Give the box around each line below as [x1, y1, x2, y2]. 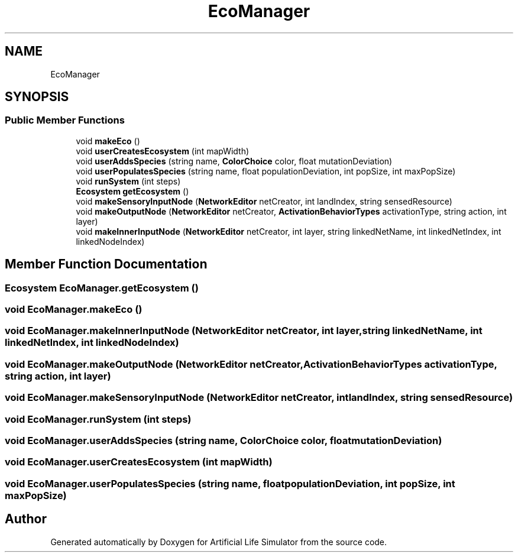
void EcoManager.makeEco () [5, 303, 143, 316]
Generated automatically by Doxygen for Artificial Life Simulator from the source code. [50, 536, 387, 547]
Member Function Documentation [5, 257, 208, 272]
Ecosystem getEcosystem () [76, 186, 189, 196]
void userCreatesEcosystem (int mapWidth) [76, 145, 250, 156]
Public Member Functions [5, 114, 125, 127]
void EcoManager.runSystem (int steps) [5, 413, 192, 425]
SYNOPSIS [5, 89, 69, 105]
